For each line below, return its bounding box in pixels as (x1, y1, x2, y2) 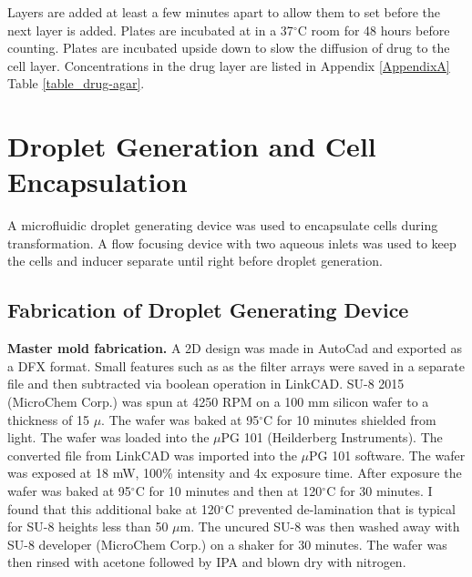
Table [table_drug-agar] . (7, 74, 145, 93)
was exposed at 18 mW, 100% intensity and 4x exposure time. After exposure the (7, 463, 462, 482)
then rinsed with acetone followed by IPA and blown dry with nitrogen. (7, 552, 406, 572)
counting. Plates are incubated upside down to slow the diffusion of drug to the (7, 38, 450, 57)
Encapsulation (7, 163, 188, 200)
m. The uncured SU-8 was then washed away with (180, 517, 460, 536)
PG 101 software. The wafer (309, 445, 466, 464)
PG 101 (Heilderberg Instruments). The (221, 428, 443, 447)
